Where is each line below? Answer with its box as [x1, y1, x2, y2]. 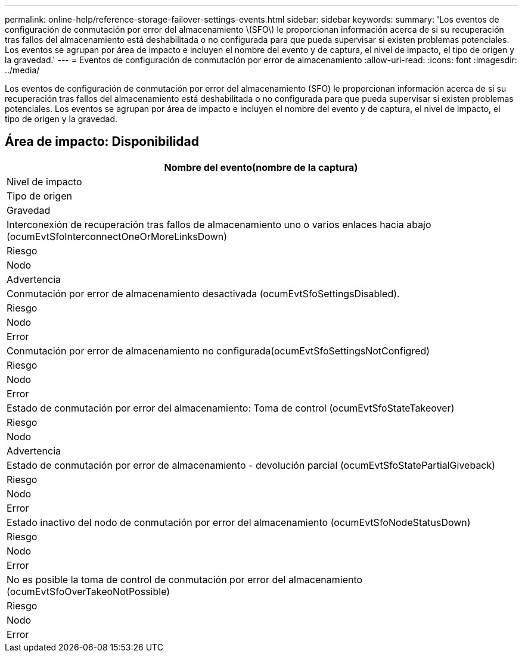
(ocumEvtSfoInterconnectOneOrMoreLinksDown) [7, 230, 228, 242]
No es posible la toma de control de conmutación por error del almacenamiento [7, 573, 363, 586]
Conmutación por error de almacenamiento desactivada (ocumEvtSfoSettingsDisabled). [7, 287, 400, 300]
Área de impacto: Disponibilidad [5, 134, 199, 150]
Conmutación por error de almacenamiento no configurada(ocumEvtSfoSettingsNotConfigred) [7, 344, 430, 357]
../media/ [5, 65, 40, 75]
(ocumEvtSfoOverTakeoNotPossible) [7, 585, 170, 597]
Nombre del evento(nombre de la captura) [164, 161, 358, 173]
